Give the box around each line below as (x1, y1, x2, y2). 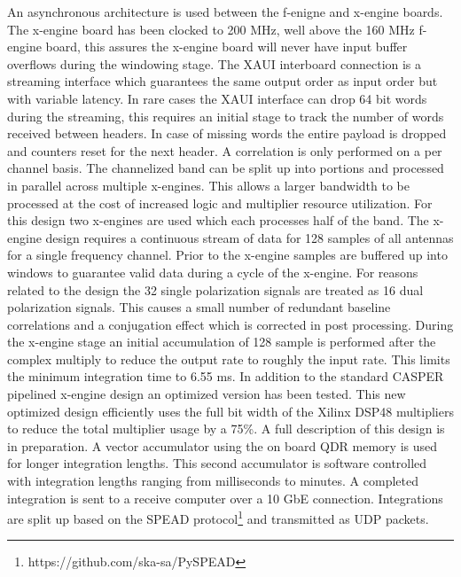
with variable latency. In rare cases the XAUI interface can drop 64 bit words (7, 89, 427, 107)
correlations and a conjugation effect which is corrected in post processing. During (7, 315, 454, 333)
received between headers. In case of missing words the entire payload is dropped (7, 124, 447, 143)
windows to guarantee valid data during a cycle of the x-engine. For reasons (7, 262, 418, 281)
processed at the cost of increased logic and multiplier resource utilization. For (7, 193, 433, 212)
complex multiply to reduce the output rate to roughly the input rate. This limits (7, 349, 450, 368)
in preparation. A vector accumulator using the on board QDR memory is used (7, 436, 438, 455)
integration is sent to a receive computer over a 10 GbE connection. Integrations (7, 488, 443, 507)
